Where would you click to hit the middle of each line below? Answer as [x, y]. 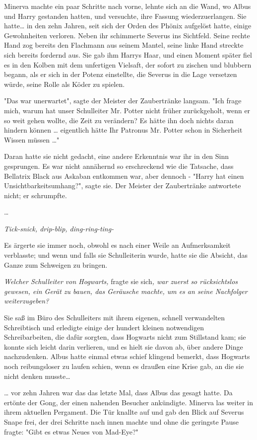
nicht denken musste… [37, 376]
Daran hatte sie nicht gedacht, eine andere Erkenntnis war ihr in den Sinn [117, 156]
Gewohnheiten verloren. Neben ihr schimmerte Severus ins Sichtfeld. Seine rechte [127, 35]
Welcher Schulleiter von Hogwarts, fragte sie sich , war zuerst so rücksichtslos [121, 281]
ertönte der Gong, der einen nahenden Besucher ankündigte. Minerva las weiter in [128, 402]
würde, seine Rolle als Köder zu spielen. [64, 84]
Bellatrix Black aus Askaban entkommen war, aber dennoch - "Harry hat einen [124, 176]
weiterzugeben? [27, 301]
